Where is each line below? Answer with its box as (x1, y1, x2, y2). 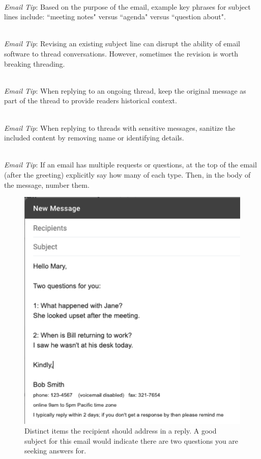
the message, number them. (4, 179, 90, 190)
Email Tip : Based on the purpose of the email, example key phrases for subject (4, 1, 251, 12)
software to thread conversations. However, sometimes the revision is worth (4, 48, 238, 59)
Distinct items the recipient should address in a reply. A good (24, 425, 217, 436)
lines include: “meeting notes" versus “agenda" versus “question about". (4, 11, 226, 22)
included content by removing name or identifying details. (4, 132, 184, 143)
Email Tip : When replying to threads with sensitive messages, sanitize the (4, 122, 236, 133)
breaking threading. (4, 58, 65, 69)
